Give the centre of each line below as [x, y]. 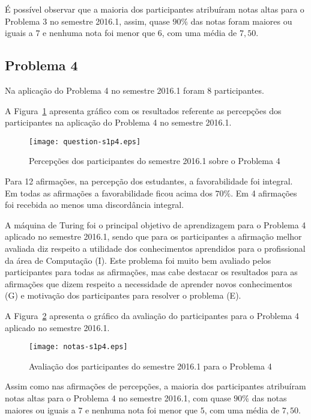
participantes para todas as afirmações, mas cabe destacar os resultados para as [151, 272]
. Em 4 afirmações [264, 193]
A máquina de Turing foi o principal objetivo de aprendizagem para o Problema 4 [155, 224]
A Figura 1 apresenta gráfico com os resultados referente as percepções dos [143, 110]
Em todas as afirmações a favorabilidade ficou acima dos [109, 193]
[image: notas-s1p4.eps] [78, 347]
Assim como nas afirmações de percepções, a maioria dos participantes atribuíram [155, 386]
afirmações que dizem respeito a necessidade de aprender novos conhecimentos [149, 283]
